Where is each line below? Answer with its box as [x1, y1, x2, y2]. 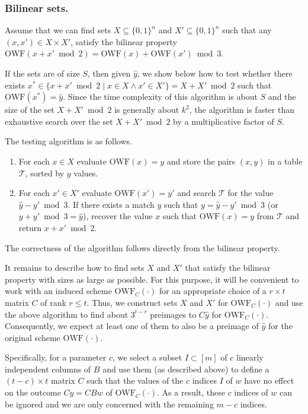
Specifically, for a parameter [5, 351, 107, 364]
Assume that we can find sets [5, 24, 111, 36]
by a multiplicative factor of [173, 115, 274, 127]
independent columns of [5, 362, 91, 375]
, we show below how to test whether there [137, 67, 293, 79]
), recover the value [82, 210, 153, 222]
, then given [87, 67, 131, 79]
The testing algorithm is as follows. [5, 135, 132, 147]
